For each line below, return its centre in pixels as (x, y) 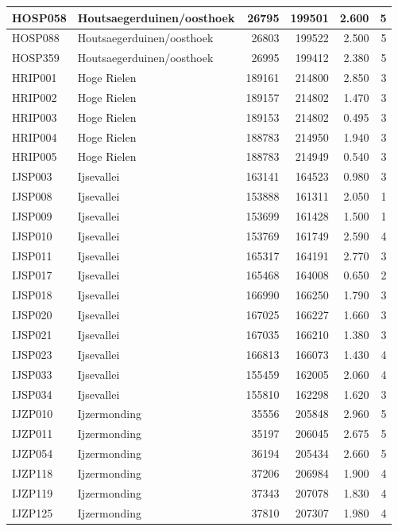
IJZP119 (33, 492)
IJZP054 (33, 453)
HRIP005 (35, 156)
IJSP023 (32, 354)
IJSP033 (32, 374)
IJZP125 (33, 512)
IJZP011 (33, 433)
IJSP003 (32, 176)
